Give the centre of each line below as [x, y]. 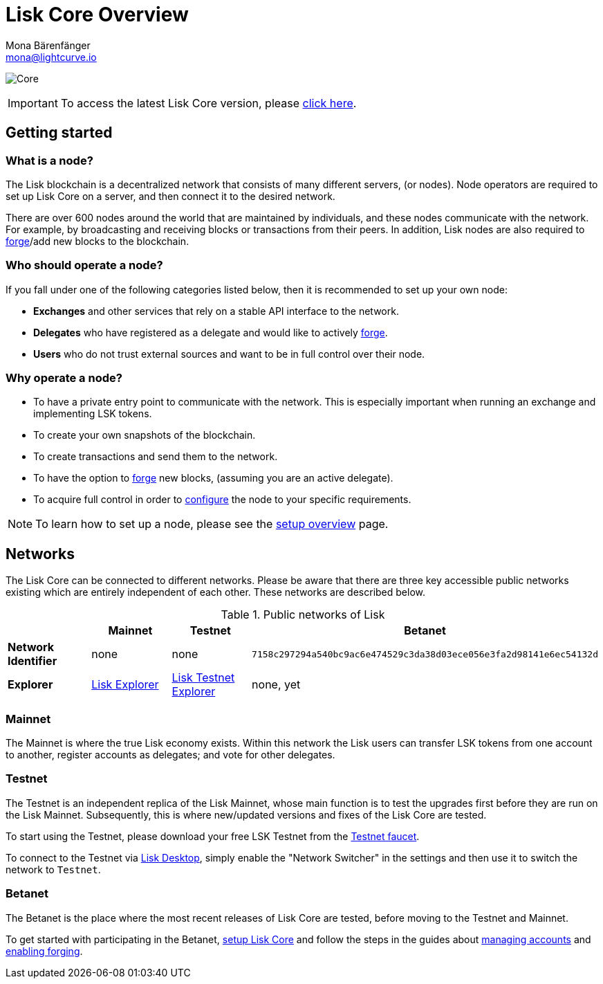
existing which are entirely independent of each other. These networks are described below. [216, 592]
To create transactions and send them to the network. [156, 457]
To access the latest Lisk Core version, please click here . [208, 103]
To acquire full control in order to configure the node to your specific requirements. [222, 500]
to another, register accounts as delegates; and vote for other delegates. [170, 755]
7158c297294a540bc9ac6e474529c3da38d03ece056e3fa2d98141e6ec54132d [425, 654]
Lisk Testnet [203, 678]
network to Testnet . [53, 869]
